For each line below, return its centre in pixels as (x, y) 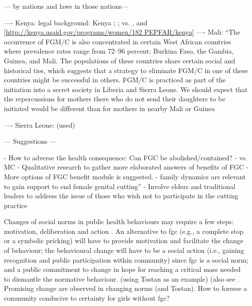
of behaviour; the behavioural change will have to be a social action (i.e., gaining (124, 250)
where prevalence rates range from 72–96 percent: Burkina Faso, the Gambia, (119, 51)
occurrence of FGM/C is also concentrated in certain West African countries (118, 41)
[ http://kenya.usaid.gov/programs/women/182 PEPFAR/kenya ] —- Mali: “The (122, 32)
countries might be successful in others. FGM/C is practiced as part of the (115, 80)
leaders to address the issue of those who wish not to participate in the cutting (121, 196)
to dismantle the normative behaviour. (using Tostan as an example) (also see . (122, 278)
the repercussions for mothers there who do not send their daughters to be (115, 99)
